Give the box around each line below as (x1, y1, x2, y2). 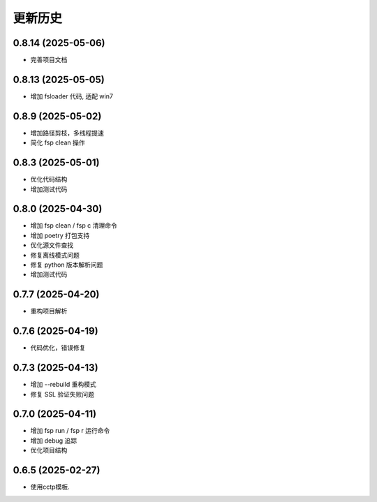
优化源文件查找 (30, 241, 73, 249)
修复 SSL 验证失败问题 (30, 390, 94, 398)
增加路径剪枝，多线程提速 (30, 128, 104, 137)
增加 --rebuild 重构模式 (30, 381, 97, 389)
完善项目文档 (30, 56, 68, 64)
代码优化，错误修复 (30, 344, 86, 352)
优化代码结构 (30, 175, 68, 184)
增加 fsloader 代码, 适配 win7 (30, 91, 113, 101)
